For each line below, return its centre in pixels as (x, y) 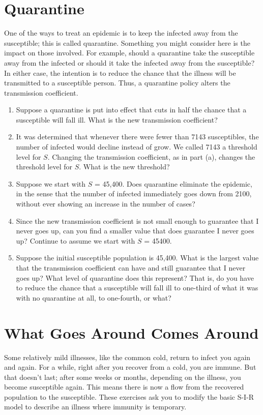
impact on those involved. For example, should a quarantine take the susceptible (129, 53)
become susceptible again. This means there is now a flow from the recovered (124, 387)
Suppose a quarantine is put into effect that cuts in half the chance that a (131, 110)
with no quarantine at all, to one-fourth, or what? (94, 297)
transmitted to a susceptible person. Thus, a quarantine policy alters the (117, 83)
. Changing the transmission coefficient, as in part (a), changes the (151, 156)
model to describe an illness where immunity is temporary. (95, 407)
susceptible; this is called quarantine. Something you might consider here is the (127, 42)
